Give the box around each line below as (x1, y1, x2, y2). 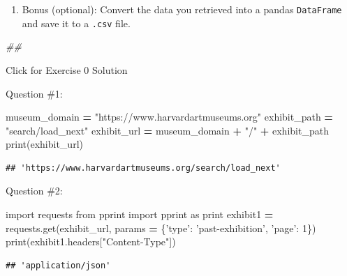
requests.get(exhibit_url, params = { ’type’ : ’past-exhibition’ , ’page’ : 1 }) (6, 220, 316, 235)
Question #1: (6, 86, 63, 100)
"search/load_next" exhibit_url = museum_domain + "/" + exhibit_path (6, 123, 329, 137)
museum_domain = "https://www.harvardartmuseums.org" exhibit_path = (6, 109, 333, 124)
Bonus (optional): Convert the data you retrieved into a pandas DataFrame (22, 2, 342, 16)
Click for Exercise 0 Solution (6, 62, 128, 77)
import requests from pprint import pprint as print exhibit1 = (6, 207, 274, 222)
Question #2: (6, 183, 63, 198)
